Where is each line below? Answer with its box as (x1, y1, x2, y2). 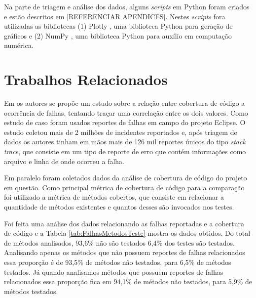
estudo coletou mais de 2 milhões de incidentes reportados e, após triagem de (4, 127, 237, 137)
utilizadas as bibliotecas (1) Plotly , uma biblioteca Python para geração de (4, 21, 233, 31)
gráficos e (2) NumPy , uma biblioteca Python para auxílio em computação (4, 30, 232, 41)
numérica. (4, 40, 34, 50)
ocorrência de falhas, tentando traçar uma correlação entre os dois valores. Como (4, 107, 248, 118)
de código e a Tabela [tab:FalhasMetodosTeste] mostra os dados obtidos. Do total (4, 228, 251, 238)
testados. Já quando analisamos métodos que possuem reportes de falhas (4, 266, 223, 277)
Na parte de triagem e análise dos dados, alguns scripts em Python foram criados (4, 1, 250, 11)
